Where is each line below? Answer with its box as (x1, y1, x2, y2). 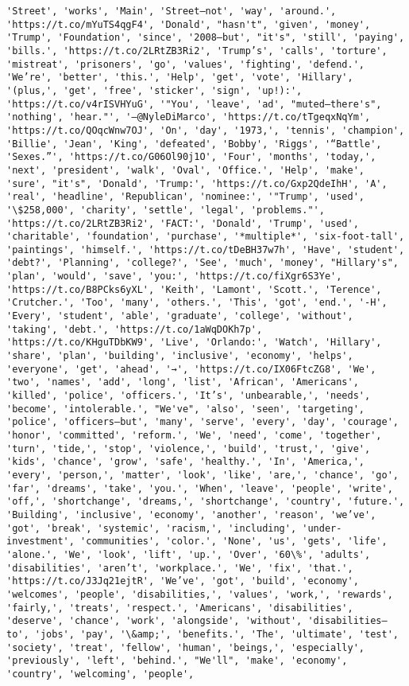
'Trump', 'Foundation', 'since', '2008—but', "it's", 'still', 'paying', (6, 32, 405, 44)
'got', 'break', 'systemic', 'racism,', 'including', (6, 522, 297, 534)
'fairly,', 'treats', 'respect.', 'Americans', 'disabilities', (6, 602, 353, 614)
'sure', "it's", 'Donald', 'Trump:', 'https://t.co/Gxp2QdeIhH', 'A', (6, 177, 388, 189)
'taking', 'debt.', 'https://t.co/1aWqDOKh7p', (6, 323, 263, 335)
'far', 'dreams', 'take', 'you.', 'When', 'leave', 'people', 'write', (6, 482, 393, 494)
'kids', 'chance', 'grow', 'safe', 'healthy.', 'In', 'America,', (6, 456, 365, 468)
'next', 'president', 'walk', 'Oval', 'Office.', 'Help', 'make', (6, 164, 365, 176)
